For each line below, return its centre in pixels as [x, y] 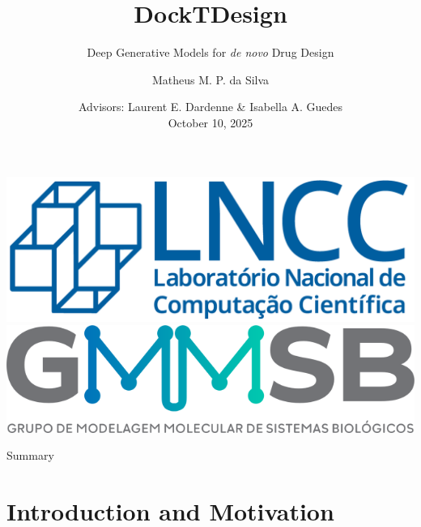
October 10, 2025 [210, 122]
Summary [30, 455]
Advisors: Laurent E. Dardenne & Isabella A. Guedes [210, 107]
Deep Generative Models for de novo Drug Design [210, 52]
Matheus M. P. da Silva [210, 79]
